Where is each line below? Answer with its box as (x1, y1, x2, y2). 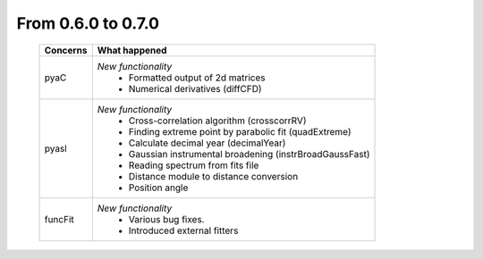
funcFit (44, 213, 75, 225)
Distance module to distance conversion (128, 170, 299, 182)
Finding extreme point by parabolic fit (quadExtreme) (128, 125, 352, 138)
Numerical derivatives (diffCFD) (128, 82, 263, 95)
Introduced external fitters (128, 224, 239, 237)
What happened (97, 44, 167, 56)
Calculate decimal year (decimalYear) (128, 137, 286, 149)
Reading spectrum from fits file (128, 159, 259, 171)
